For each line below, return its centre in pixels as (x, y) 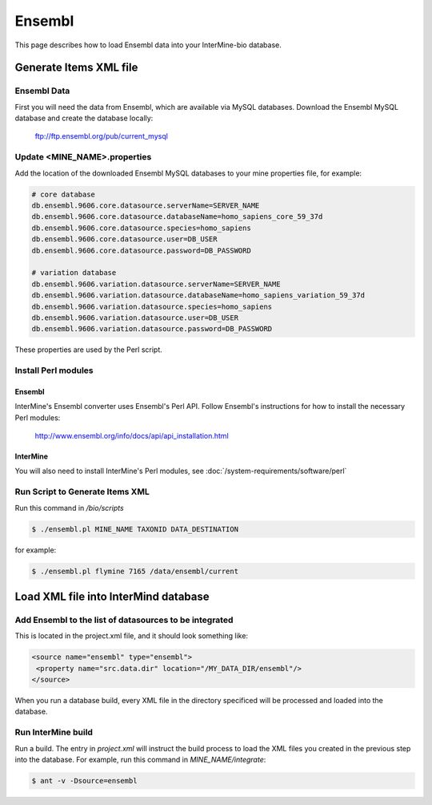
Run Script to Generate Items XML (82, 491)
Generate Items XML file (76, 68)
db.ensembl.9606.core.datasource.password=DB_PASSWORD (141, 250)
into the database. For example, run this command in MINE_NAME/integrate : (140, 759)
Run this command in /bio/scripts (69, 508)
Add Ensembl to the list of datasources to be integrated (124, 620)
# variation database (74, 273)
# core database (64, 194)
